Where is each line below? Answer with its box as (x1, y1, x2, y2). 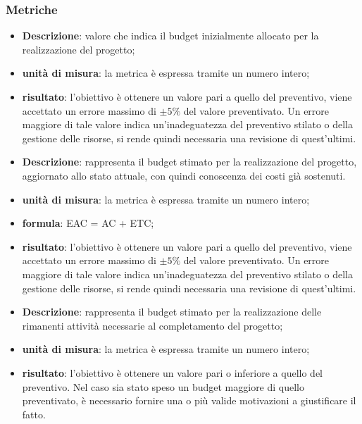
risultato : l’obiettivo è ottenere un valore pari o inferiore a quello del (22, 365, 323, 380)
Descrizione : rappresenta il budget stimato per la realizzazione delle (22, 304, 322, 319)
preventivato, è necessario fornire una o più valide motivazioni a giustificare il (22, 393, 356, 408)
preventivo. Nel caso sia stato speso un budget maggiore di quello (22, 379, 305, 394)
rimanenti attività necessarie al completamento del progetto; (22, 318, 283, 332)
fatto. (22, 406, 46, 421)
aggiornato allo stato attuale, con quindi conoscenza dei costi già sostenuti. (22, 168, 346, 182)
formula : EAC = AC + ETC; (22, 216, 154, 230)
